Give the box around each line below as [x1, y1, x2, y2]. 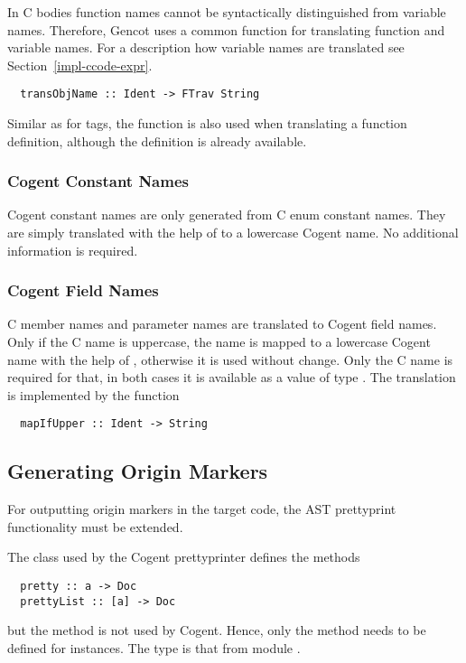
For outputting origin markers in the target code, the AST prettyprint [7, 500, 396, 518]
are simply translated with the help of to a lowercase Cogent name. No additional [7, 223, 459, 242]
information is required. [7, 240, 138, 259]
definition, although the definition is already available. [7, 131, 307, 150]
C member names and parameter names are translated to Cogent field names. [7, 314, 437, 333]
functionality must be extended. [7, 517, 183, 536]
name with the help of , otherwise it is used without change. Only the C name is [7, 350, 453, 369]
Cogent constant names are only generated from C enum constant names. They [7, 205, 446, 224]
